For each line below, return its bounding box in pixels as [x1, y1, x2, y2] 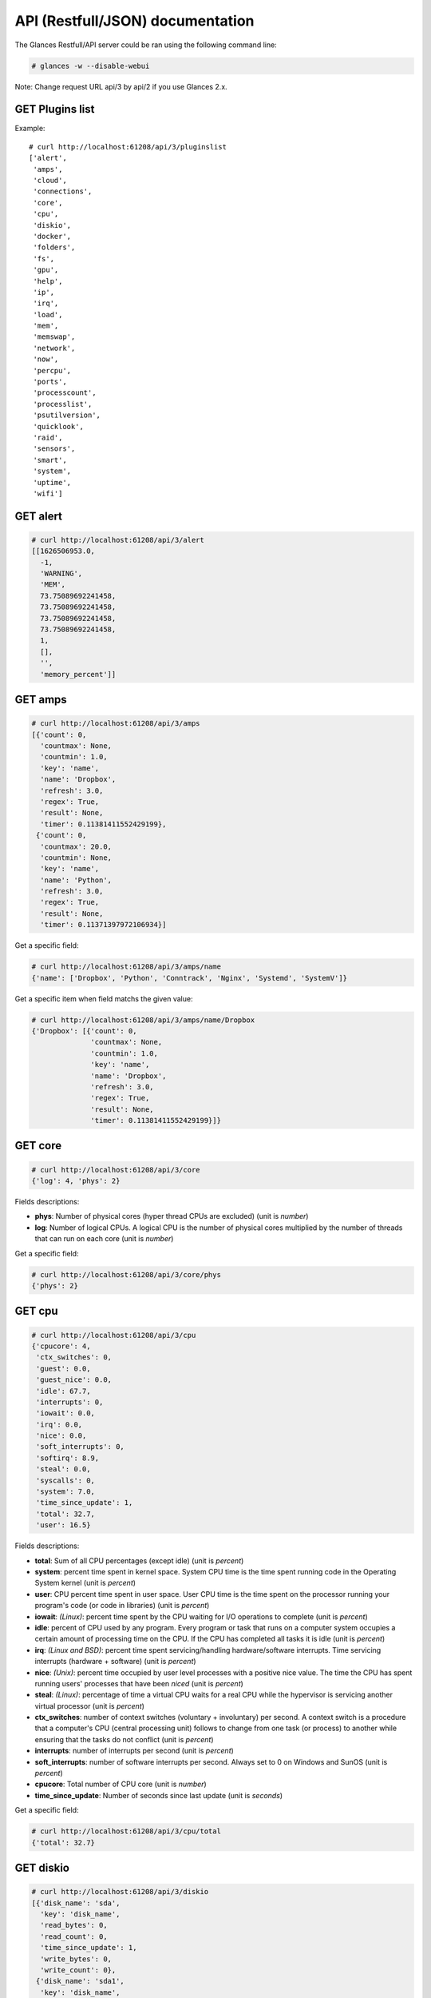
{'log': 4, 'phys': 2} [31, 1176, 121, 1186]
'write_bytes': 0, [40, 1954, 112, 1964]
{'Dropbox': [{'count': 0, [31, 1026, 137, 1035]
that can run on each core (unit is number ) [34, 1234, 174, 1244]
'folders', [33, 243, 76, 252]
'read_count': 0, [40, 1932, 108, 1941]
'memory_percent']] [40, 670, 117, 679]
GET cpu [14, 1304, 59, 1318]
